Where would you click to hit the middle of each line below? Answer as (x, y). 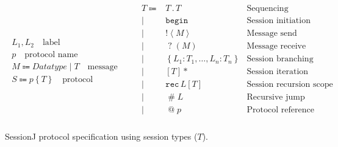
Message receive (276, 46)
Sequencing (268, 9)
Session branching (280, 59)
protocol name (51, 54)
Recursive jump (276, 97)
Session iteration (278, 72)
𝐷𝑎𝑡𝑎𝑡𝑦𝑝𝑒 (49, 67)
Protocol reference (280, 110)
